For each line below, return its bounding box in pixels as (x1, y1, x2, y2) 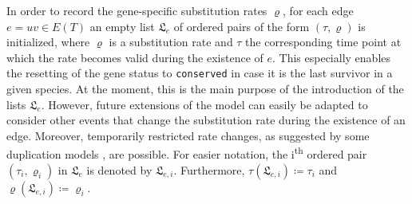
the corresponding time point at (245, 33, 402, 50)
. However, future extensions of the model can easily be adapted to (41, 96, 368, 112)
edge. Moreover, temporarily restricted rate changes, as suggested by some (6, 127, 370, 143)
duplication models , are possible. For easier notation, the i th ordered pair (6, 143, 367, 163)
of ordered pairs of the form (173, 18, 310, 34)
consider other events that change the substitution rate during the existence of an (6, 112, 406, 128)
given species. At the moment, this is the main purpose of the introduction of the (6, 80, 404, 97)
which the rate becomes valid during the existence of (6, 49, 263, 65)
